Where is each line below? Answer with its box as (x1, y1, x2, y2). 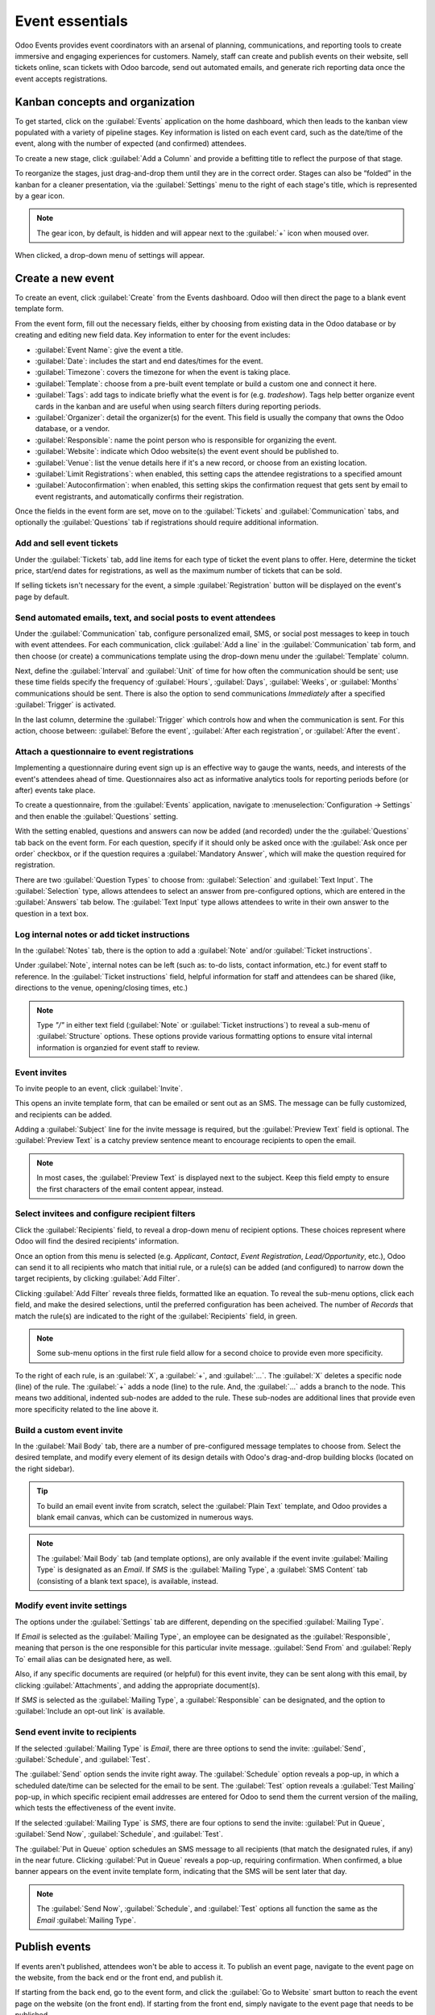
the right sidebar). (14, 1464, 75, 1473)
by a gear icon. (14, 190, 64, 201)
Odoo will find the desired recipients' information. (14, 1236, 180, 1246)
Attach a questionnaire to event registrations (14, 746, 194, 757)
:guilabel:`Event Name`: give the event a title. (35, 345, 184, 355)
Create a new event (14, 271, 114, 285)
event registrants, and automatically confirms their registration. (35, 492, 245, 501)
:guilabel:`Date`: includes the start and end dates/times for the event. (35, 356, 263, 366)
